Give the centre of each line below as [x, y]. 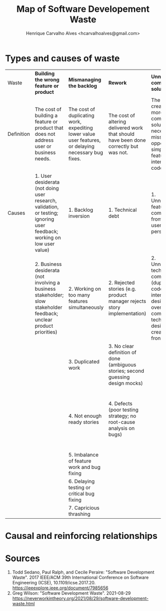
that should [122, 134]
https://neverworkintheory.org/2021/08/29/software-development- [81, 598]
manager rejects [127, 301]
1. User [43, 176]
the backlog [83, 86]
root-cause [122, 422]
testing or [80, 487]
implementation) [127, 313]
